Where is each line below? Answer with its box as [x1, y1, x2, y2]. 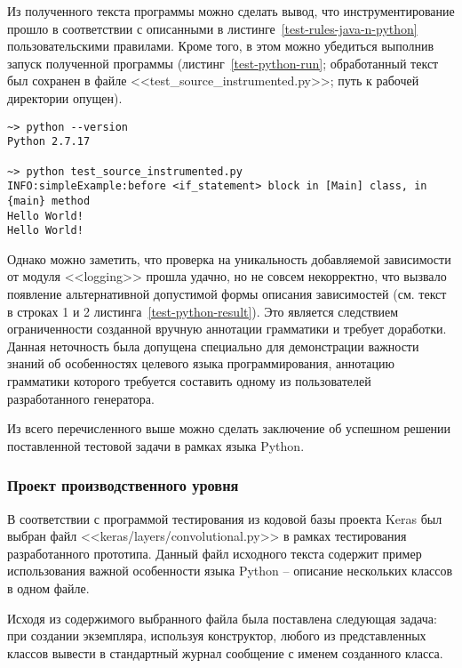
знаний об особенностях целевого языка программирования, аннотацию [7, 354, 395, 373]
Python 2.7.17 [7, 135, 91, 149]
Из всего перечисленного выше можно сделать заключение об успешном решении [7, 419, 451, 438]
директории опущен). [7, 88, 123, 107]
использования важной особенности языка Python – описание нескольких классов [7, 561, 453, 580]
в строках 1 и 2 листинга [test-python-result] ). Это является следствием [7, 302, 399, 320]
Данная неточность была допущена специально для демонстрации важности [7, 336, 419, 355]
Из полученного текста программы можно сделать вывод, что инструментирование [7, 2, 455, 20]
